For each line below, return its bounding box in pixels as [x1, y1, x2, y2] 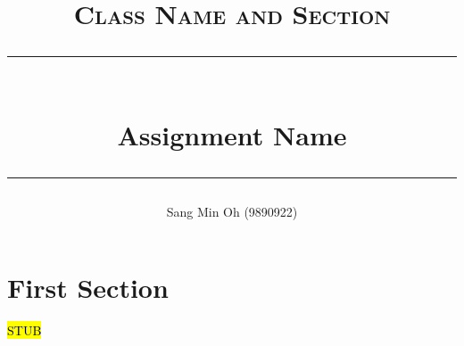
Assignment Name [117, 116, 347, 152]
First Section [7, 269, 169, 306]
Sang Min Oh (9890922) [166, 202, 298, 220]
